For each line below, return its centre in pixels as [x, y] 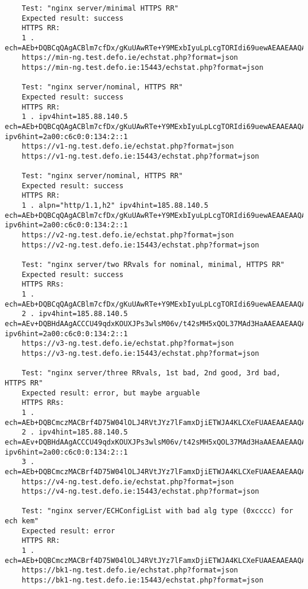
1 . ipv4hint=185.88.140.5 [75, 117]
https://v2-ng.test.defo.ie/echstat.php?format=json [128, 235]
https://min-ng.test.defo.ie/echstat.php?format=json [130, 58]
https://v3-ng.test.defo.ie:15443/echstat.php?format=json [140, 353]
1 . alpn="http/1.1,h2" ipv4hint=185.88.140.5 [115, 206]
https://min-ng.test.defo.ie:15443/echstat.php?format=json [142, 67]
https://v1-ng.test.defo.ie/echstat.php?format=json [128, 147]
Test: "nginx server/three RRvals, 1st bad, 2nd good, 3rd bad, [151, 373]
